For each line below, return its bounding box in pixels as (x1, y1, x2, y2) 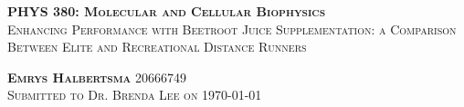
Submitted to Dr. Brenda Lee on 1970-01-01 (7, 85, 262, 104)
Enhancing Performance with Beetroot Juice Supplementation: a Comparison (7, 19, 457, 38)
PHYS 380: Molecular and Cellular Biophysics (7, 2, 326, 20)
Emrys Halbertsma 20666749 (7, 67, 186, 86)
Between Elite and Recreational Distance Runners (7, 37, 307, 56)
